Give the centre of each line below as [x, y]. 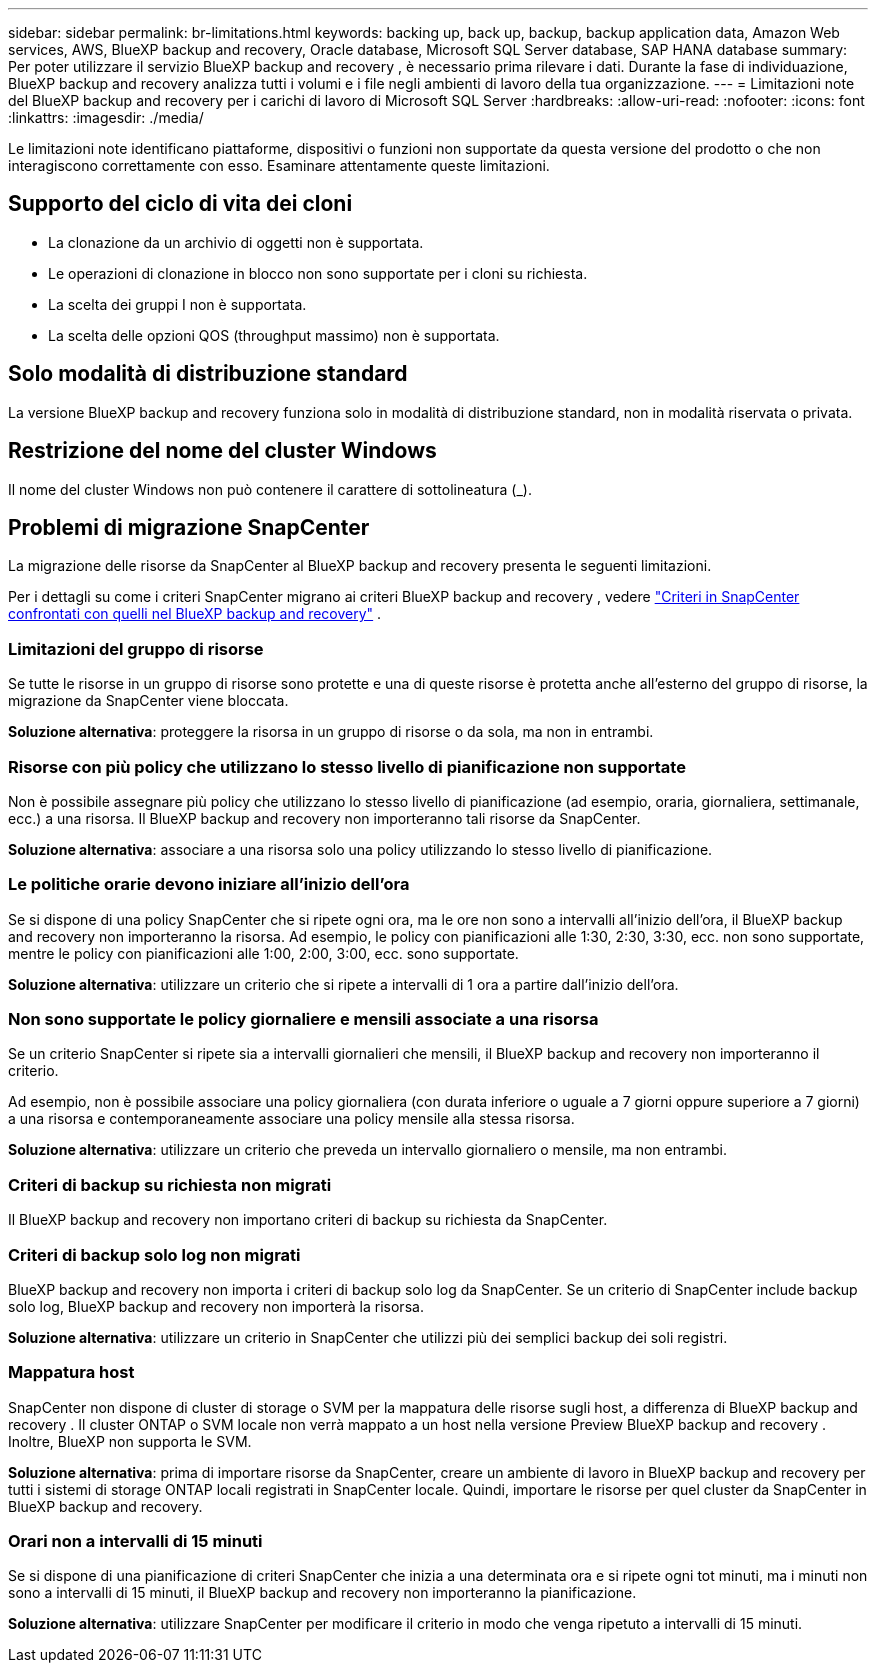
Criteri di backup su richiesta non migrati [170, 1184]
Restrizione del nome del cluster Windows [222, 451]
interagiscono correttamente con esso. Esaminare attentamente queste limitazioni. [279, 165]
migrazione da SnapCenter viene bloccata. [148, 701]
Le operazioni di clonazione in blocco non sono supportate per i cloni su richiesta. [318, 273]
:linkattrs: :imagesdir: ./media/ [106, 117]
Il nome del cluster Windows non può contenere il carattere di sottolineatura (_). [270, 489]
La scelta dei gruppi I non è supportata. [177, 304]
